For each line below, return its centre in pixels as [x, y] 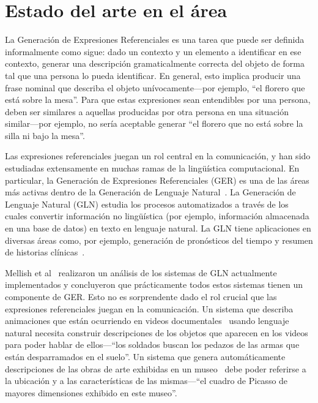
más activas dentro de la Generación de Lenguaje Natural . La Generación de [150, 192]
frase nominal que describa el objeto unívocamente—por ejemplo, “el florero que [155, 87]
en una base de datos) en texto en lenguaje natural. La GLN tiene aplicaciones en [158, 228]
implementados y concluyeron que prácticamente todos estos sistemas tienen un [154, 284]
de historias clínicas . [45, 252]
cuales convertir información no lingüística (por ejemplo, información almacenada [157, 216]
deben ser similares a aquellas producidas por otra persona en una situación [147, 111]
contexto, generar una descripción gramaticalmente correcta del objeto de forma [155, 63]
